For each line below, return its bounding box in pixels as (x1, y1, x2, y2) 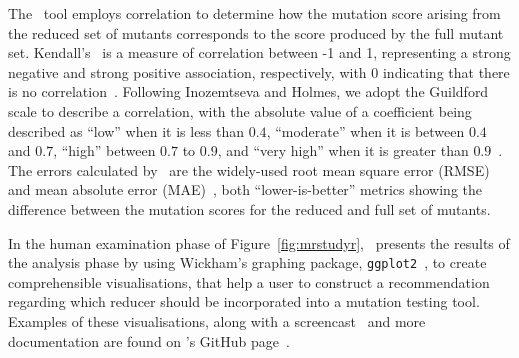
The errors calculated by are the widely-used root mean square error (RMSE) (8, 159, 490, 180)
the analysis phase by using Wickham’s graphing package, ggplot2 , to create (8, 252, 487, 273)
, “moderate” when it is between (266, 120, 465, 141)
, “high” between (53, 140, 156, 161)
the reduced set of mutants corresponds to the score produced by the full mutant (8, 22, 504, 43)
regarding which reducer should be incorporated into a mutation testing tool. (8, 291, 480, 312)
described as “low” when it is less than (8, 120, 245, 141)
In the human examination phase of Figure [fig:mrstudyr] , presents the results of (8, 232, 510, 253)
